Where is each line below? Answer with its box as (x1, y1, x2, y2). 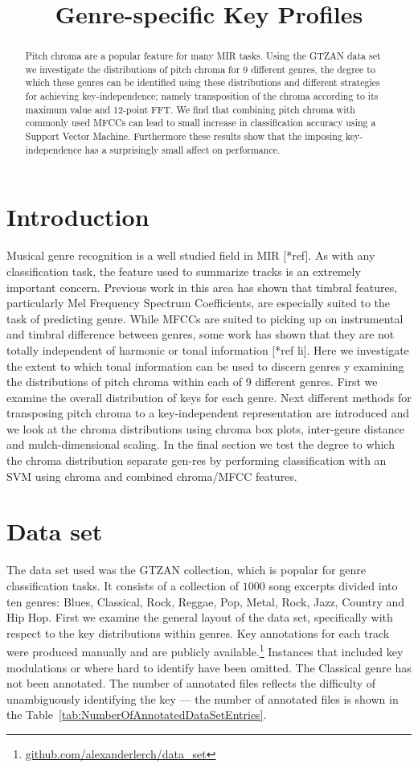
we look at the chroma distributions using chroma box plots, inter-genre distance (6, 420, 404, 437)
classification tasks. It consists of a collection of (6, 577, 240, 593)
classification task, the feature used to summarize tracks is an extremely (6, 262, 361, 279)
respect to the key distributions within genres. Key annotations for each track (6, 624, 390, 641)
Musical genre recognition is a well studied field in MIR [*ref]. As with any (6, 247, 375, 264)
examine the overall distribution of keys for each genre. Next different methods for (6, 388, 412, 405)
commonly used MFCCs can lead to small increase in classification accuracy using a (25, 116, 376, 129)
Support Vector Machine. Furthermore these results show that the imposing (25, 129, 342, 143)
